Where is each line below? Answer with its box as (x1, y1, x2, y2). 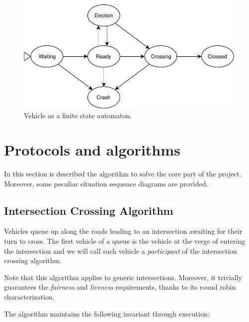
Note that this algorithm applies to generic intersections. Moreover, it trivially (4, 272, 242, 282)
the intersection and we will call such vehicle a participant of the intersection (4, 245, 237, 256)
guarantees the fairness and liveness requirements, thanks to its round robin (4, 282, 236, 292)
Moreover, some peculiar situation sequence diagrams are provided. (4, 178, 208, 188)
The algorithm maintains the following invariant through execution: (4, 308, 210, 319)
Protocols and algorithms (4, 140, 180, 160)
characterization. (4, 291, 55, 302)
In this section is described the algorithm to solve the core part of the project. (4, 168, 242, 178)
